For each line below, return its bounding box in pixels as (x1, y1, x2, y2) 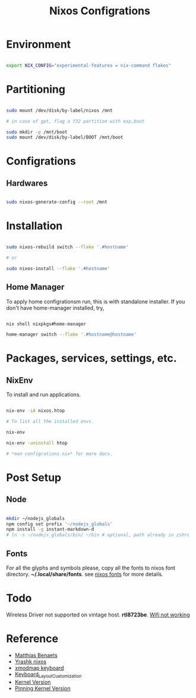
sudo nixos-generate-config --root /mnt (6, 199, 108, 205)
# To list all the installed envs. (6, 418, 94, 425)
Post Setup (6, 471, 61, 484)
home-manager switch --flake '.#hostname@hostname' (6, 331, 137, 337)
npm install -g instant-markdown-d (6, 527, 94, 533)
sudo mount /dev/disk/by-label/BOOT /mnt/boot (6, 134, 124, 140)
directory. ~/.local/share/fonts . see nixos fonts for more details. (6, 570, 163, 578)
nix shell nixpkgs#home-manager (6, 321, 86, 327)
